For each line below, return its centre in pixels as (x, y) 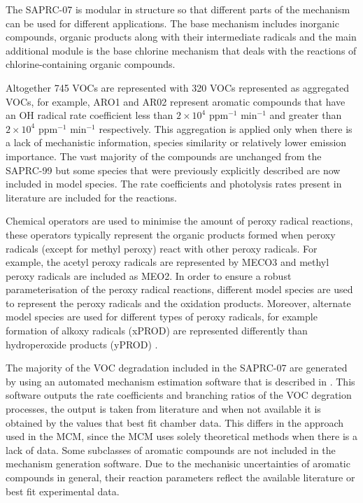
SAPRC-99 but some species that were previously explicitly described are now (173, 170)
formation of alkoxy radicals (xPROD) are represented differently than (157, 331)
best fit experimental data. (63, 491)
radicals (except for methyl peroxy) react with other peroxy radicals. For (162, 248)
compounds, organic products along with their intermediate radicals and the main (181, 37)
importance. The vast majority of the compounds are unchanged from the (164, 156)
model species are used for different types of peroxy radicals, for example (162, 317)
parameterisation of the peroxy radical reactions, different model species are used (179, 289)
